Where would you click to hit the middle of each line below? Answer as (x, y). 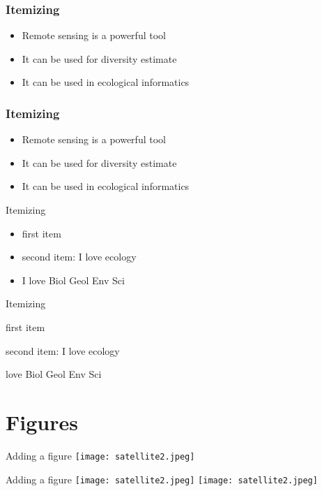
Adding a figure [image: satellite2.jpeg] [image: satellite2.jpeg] (162, 479)
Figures (42, 422)
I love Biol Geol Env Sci (73, 280)
